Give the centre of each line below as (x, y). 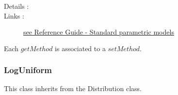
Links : (14, 15)
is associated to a (80, 48)
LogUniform (28, 70)
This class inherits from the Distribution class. (73, 88)
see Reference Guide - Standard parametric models (99, 32)
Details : (16, 6)
